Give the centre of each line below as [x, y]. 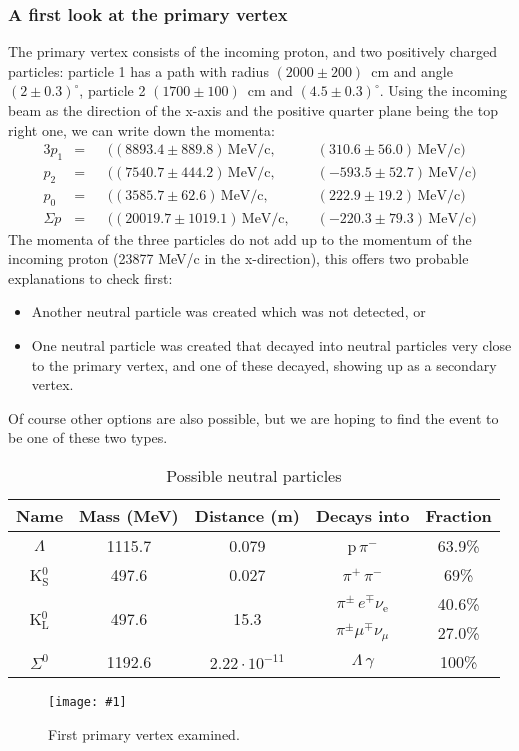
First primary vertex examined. [144, 733]
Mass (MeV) [129, 516]
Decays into [362, 516]
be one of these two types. [88, 437]
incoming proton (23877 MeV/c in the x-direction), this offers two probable [238, 258]
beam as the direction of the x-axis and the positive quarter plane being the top [253, 110]
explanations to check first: [90, 277]
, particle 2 [112, 90]
